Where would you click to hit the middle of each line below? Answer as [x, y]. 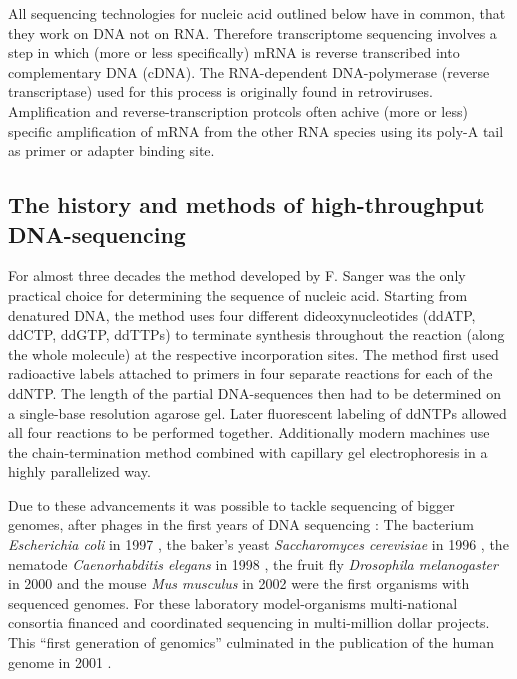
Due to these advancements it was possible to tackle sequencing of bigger [231, 504]
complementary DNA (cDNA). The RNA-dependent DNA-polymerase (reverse [249, 71]
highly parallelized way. [79, 471]
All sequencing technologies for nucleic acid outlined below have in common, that [257, 13]
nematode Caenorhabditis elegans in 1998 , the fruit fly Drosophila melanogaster [253, 563]
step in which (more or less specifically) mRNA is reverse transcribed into [234, 52]
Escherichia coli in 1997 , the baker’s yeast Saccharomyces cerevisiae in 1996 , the [258, 544]
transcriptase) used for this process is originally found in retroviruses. [220, 91]
